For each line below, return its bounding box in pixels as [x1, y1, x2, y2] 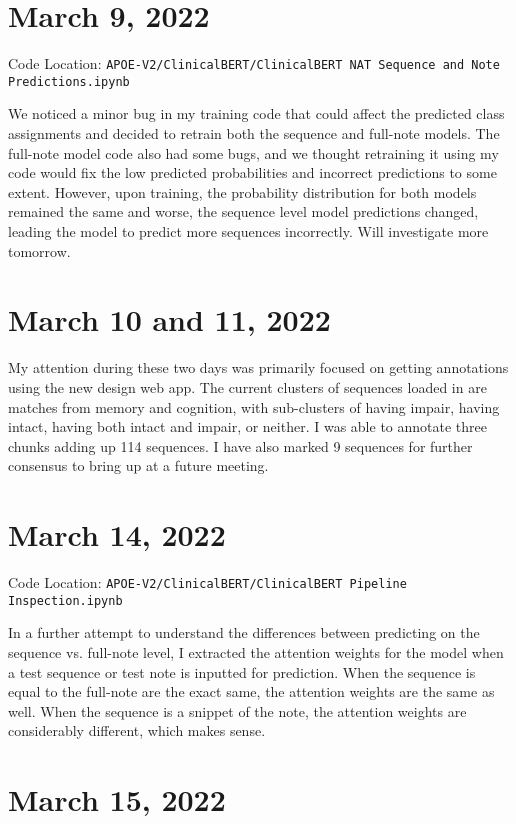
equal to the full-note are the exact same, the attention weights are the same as [8, 681, 495, 702]
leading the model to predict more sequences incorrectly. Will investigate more [8, 221, 489, 241]
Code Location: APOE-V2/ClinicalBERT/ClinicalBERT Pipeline [8, 572, 407, 592]
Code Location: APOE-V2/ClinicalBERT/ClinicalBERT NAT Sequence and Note [8, 53, 500, 74]
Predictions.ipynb [8, 74, 130, 89]
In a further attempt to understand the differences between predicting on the [8, 622, 480, 643]
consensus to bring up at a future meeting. [8, 455, 269, 476]
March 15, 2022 [8, 779, 226, 820]
